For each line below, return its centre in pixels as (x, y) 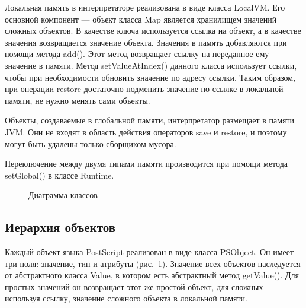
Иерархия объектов (60, 227)
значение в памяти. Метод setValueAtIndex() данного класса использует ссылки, (151, 65)
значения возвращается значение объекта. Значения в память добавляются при (146, 42)
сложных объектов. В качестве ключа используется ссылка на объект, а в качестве (153, 31)
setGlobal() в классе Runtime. (59, 175)
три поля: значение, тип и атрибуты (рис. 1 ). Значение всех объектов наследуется (153, 263)
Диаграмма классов (63, 195)
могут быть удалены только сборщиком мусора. (91, 143)
